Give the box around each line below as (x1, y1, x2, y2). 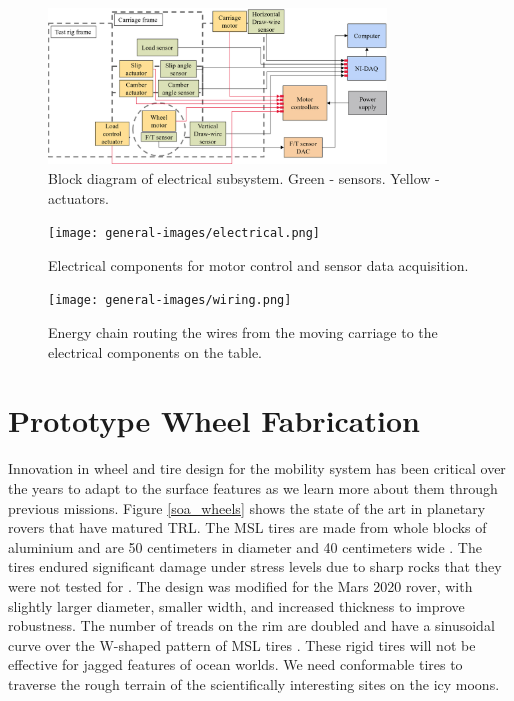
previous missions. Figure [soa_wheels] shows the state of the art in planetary (8, 497, 486, 518)
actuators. (48, 187, 109, 208)
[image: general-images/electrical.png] (48, 226, 321, 241)
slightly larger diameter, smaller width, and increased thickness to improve (8, 595, 465, 616)
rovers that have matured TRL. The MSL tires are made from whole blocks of (8, 517, 487, 538)
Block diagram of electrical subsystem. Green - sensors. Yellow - (48, 167, 440, 188)
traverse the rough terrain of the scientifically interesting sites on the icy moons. (8, 673, 500, 694)
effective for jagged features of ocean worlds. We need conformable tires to (8, 654, 463, 675)
